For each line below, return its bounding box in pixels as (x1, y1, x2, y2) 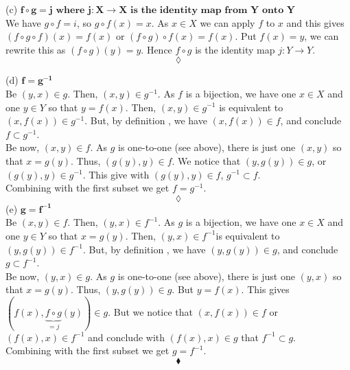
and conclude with (88, 329, 165, 344)
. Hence (141, 42, 172, 56)
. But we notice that (108, 305, 194, 319)
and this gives (286, 15, 345, 30)
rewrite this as (5, 42, 66, 56)
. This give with (82, 167, 150, 181)
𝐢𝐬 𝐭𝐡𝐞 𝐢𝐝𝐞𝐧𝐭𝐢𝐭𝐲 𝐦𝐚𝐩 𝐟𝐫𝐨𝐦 (130, 5, 248, 15)
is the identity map (195, 42, 275, 56)
